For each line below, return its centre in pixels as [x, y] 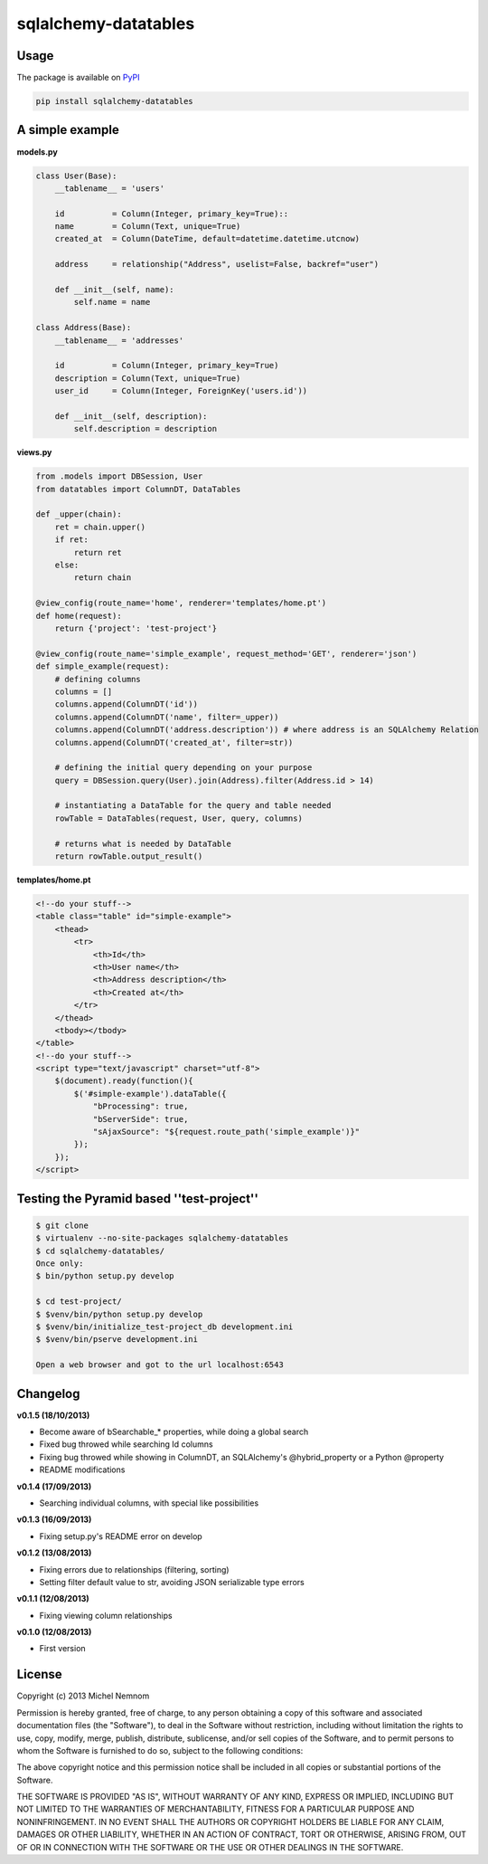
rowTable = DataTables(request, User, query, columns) [178, 818]
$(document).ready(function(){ [124, 1081]
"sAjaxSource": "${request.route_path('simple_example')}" [226, 1132]
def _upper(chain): [79, 514]
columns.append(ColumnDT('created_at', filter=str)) [174, 742]
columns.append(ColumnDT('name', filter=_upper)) [167, 717]
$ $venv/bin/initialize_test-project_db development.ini [164, 1327]
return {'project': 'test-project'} [136, 628]
